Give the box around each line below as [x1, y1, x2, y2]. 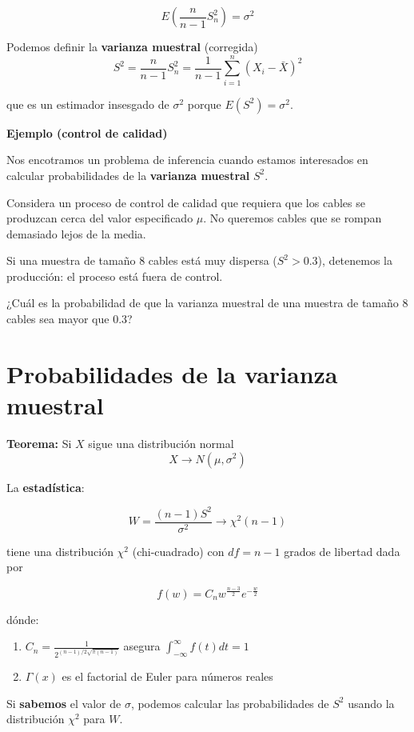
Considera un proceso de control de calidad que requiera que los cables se [6, 194, 365, 210]
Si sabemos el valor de [6, 694, 121, 711]
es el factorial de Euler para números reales [62, 667, 273, 684]
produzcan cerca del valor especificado [6, 210, 193, 226]
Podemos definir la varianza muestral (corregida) [6, 38, 258, 54]
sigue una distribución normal [88, 434, 234, 451]
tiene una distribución [6, 542, 113, 559]
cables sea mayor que [6, 310, 109, 327]
